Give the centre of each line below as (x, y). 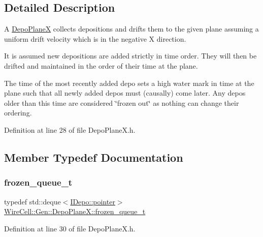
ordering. (18, 113)
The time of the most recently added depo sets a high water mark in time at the (129, 83)
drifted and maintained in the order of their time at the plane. (101, 65)
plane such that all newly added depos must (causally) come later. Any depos (125, 93)
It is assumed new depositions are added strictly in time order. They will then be (130, 56)
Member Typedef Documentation (94, 157)
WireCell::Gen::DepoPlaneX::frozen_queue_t (75, 211)
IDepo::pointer (93, 201)
